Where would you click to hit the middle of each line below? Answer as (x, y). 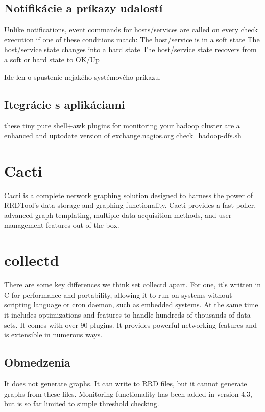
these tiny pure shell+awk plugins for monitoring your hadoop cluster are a (122, 125)
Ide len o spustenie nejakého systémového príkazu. (83, 76)
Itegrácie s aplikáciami (65, 104)
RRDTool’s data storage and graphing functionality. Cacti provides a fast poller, (130, 205)
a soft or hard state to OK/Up (52, 59)
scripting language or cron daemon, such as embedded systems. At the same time (131, 305)
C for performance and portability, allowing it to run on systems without (118, 294)
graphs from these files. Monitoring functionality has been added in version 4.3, (128, 393)
